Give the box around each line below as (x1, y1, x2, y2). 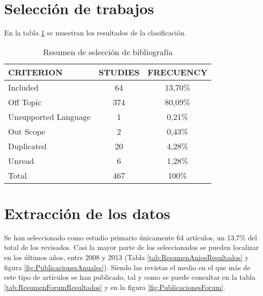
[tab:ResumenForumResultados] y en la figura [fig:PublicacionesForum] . (4, 281, 226, 292)
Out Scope (8, 125, 46, 137)
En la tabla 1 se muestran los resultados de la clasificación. (4, 27, 187, 38)
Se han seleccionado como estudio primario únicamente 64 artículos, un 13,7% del (4, 232, 257, 242)
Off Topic (8, 96, 41, 108)
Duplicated (8, 140, 47, 152)
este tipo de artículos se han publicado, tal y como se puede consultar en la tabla (4, 272, 255, 282)
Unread (8, 154, 34, 166)
